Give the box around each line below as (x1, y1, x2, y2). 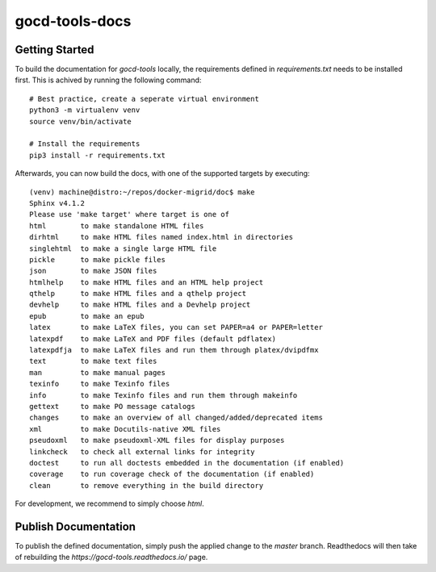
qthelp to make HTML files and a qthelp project (29, 289, 246, 299)
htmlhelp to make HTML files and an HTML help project (29, 278, 264, 286)
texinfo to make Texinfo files (29, 379, 170, 389)
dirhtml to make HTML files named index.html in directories (29, 232, 294, 242)
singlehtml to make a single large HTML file (29, 244, 217, 253)
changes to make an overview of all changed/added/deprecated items (29, 413, 323, 423)
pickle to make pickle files (29, 255, 166, 264)
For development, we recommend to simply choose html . (15, 499, 205, 508)
